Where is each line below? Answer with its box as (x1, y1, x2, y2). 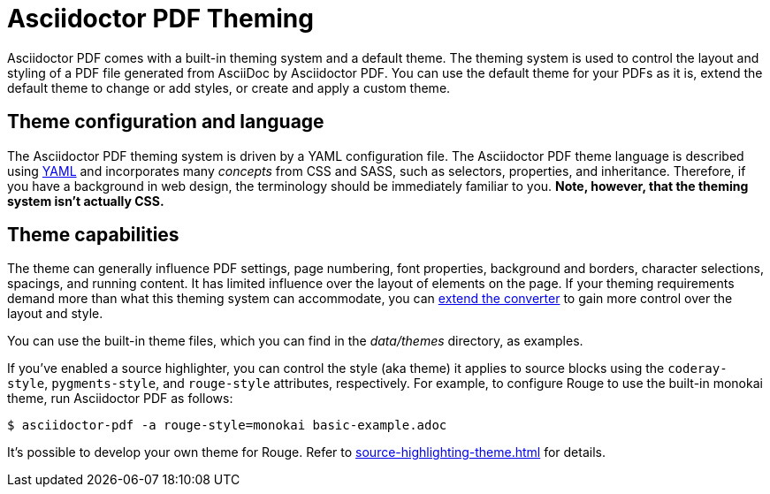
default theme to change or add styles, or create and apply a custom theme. (7, 80, 451, 95)
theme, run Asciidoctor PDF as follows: (7, 391, 233, 407)
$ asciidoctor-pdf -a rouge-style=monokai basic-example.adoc (7, 418, 447, 433)
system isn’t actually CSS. (7, 193, 164, 209)
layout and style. (7, 306, 103, 322)
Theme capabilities (7, 224, 179, 247)
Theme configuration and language (7, 110, 324, 133)
